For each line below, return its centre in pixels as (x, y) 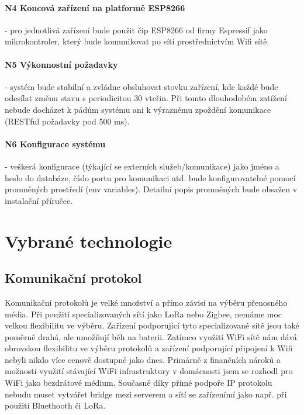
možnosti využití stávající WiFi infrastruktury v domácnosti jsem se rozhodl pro (149, 371)
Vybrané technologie (89, 241)
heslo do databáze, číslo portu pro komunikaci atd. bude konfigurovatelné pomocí (150, 177)
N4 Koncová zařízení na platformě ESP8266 (95, 7)
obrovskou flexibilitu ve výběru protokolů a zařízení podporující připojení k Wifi (149, 348)
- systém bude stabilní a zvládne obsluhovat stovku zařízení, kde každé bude (141, 86)
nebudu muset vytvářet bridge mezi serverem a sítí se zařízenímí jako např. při (146, 394)
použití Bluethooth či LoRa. (55, 405)
